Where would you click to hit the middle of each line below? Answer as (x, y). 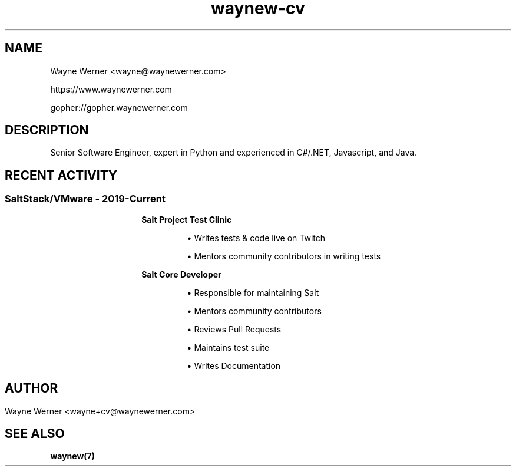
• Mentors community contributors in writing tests (284, 256)
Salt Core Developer (181, 274)
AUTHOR (32, 388)
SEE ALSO (35, 433)
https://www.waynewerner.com (111, 89)
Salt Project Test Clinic (187, 219)
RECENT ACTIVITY (61, 175)
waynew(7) (73, 456)
